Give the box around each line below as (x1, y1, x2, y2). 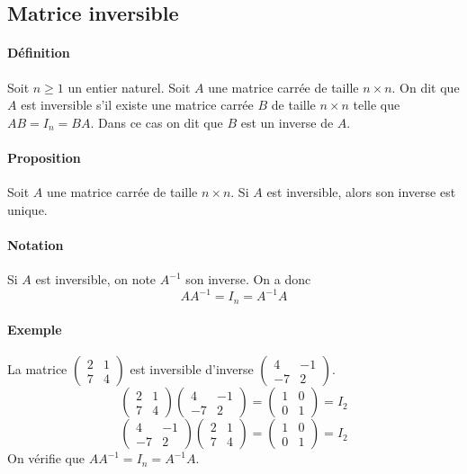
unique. (7, 200, 48, 219)
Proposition (7, 148, 81, 166)
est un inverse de (240, 112, 334, 131)
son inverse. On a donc (185, 270, 311, 289)
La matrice (7, 360, 67, 379)
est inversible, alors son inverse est (266, 183, 456, 201)
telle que (353, 95, 400, 114)
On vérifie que (7, 449, 85, 468)
